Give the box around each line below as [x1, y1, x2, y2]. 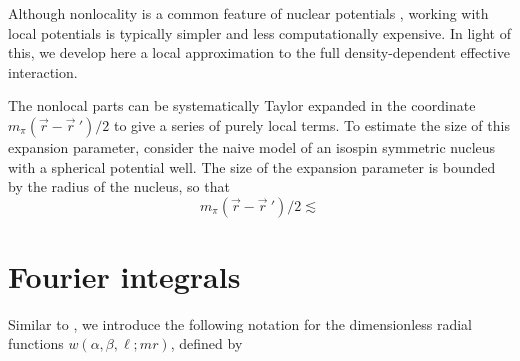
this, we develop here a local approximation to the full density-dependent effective [8, 42, 510, 63]
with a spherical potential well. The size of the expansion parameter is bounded [8, 156, 496, 177]
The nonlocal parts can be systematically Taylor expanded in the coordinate [8, 95, 476, 116]
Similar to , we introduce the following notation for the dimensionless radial [8, 313, 472, 334]
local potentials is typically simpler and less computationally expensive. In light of [8, 22, 511, 43]
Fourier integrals [8, 255, 241, 296]
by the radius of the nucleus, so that [8, 176, 230, 197]
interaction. [8, 61, 78, 82]
